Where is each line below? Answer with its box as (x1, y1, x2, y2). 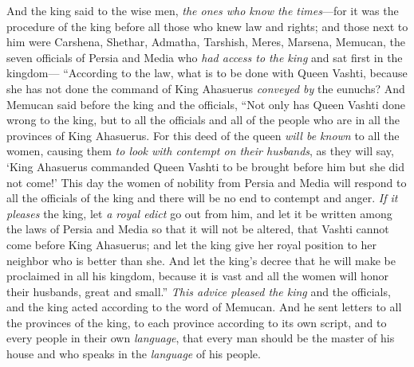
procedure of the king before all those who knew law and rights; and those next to (6, 18, 408, 34)
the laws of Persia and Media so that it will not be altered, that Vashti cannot (6, 221, 389, 237)
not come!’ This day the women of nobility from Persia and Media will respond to (6, 174, 407, 190)
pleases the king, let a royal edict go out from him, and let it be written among (6, 205, 392, 221)
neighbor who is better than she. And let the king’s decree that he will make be (6, 252, 396, 268)
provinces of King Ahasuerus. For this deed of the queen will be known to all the (6, 127, 400, 143)
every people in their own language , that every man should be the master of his (6, 330, 395, 346)
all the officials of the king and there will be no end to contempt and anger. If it (6, 189, 398, 206)
